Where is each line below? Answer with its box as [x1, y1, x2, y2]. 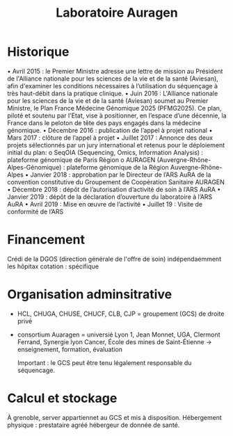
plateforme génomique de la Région [66, 163, 169, 171]
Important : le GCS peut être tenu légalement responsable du [17, 358, 192, 366]
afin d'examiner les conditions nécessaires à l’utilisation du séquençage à [7, 81, 218, 90]
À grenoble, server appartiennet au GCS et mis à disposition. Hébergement [7, 413, 223, 421]
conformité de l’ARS [7, 207, 64, 216]
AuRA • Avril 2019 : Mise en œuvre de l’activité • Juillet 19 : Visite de [7, 200, 203, 208]
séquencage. [17, 366, 56, 374]
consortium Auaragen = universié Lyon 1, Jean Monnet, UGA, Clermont [17, 330, 220, 339]
